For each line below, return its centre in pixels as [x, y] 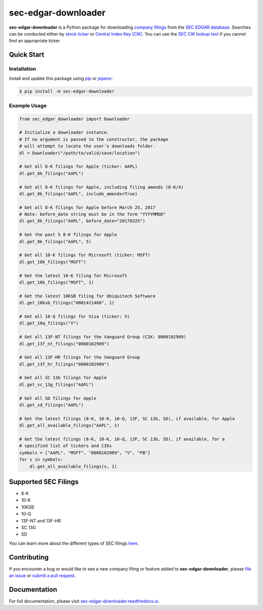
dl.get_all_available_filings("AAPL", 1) [69, 425]
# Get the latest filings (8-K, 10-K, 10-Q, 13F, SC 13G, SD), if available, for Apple [127, 418]
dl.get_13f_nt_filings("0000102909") [64, 344]
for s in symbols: [41, 460]
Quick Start [27, 55]
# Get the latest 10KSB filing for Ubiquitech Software [87, 296]
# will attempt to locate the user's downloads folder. [87, 146]
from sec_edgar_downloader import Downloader [75, 119]
